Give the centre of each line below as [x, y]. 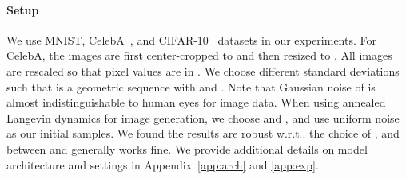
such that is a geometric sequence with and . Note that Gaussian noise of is [191, 86]
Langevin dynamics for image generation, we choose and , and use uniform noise [203, 117]
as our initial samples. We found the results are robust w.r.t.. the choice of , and [203, 133]
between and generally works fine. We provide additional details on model [187, 148]
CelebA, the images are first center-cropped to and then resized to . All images [199, 55]
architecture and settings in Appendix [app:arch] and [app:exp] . [163, 164]
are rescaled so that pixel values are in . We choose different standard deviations [203, 70]
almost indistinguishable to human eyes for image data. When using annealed [196, 102]
